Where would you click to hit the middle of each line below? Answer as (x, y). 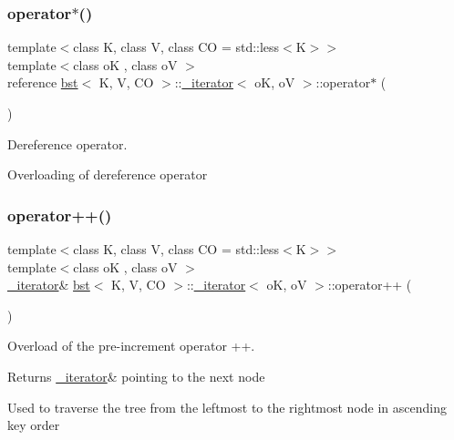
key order (34, 425)
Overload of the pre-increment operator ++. (131, 346)
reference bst (43, 82)
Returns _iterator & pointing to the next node (136, 376)
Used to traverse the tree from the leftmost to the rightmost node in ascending (227, 407)
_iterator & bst (49, 285)
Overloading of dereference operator (108, 174)
